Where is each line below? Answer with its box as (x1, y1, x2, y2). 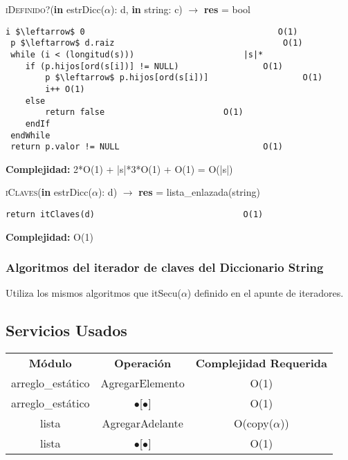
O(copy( (234, 415, 273, 432)
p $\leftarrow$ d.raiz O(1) (10, 38, 303, 48)
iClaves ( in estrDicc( (6, 185, 92, 199)
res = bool (203, 2, 250, 16)
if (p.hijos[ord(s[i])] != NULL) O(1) (25, 61, 283, 71)
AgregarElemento (100, 375, 185, 392)
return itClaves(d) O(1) (6, 210, 264, 219)
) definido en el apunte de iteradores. (187, 286, 344, 300)
